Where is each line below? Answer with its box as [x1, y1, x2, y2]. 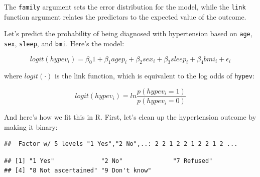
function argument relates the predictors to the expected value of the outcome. [4, 11, 246, 22]
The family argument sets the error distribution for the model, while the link [4, 2, 246, 12]
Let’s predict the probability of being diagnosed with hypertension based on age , [4, 28, 252, 39]
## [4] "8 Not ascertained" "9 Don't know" [4, 167, 152, 174]
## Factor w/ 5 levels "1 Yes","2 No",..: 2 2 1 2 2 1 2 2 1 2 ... [4, 140, 238, 148]
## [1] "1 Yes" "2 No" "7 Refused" [4, 157, 213, 164]
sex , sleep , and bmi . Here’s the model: [4, 38, 124, 48]
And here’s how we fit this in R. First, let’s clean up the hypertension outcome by [4, 112, 256, 122]
